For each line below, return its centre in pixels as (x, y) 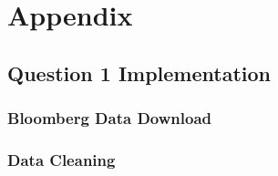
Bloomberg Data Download (109, 118)
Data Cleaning (62, 159)
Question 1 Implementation (139, 72)
